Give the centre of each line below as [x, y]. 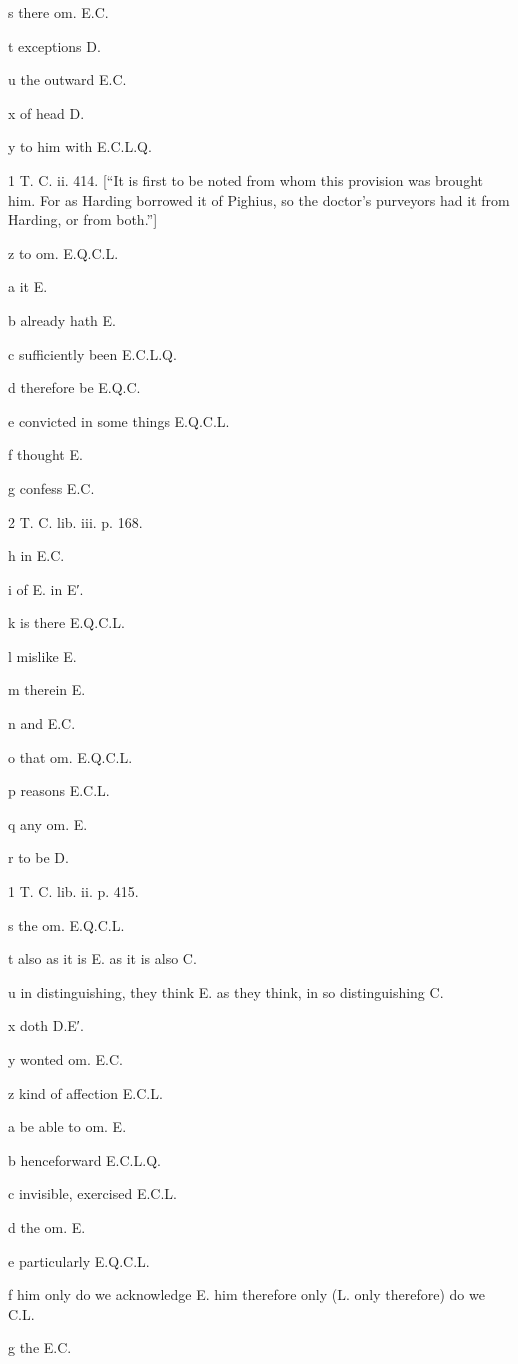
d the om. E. [47, 1226]
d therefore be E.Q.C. [74, 387]
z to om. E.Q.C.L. [63, 252]
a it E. [28, 286]
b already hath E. [62, 319]
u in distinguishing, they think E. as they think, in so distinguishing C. [226, 991]
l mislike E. [42, 655]
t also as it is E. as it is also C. [102, 958]
